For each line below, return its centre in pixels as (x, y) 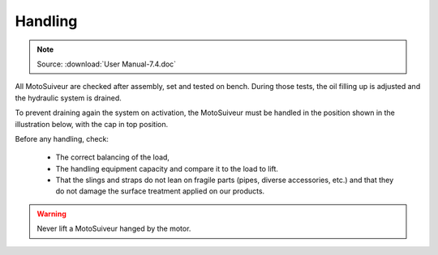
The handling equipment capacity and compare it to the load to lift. (167, 168)
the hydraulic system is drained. (68, 98)
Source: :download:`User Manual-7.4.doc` (107, 64)
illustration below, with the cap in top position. (92, 124)
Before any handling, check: (62, 138)
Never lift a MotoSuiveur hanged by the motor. (114, 229)
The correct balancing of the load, (113, 157)
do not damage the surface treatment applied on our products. (160, 191)
